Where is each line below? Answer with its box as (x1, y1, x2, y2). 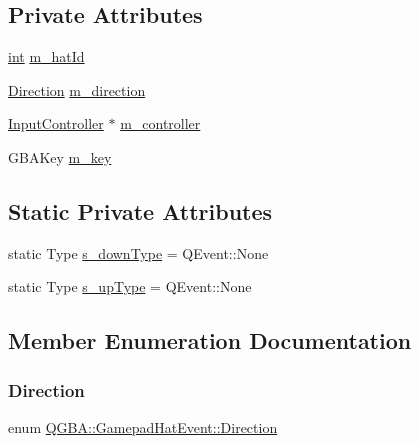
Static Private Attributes (8, 195, 273, 226)
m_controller (120, 113, 201, 134)
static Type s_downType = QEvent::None (8, 242, 269, 263)
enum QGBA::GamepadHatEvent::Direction (8, 416, 278, 437)
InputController (8, 113, 104, 134)
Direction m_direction (8, 79, 146, 100)
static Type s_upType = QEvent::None (8, 276, 252, 297)
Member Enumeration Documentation (8, 325, 412, 356)
